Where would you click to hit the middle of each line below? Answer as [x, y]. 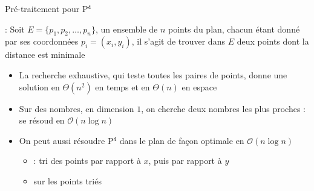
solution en [39, 86]
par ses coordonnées [42, 41]
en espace [199, 86]
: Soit [15, 29]
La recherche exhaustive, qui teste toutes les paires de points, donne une [153, 74]
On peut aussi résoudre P [66, 140]
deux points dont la [273, 41]
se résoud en [42, 120]
